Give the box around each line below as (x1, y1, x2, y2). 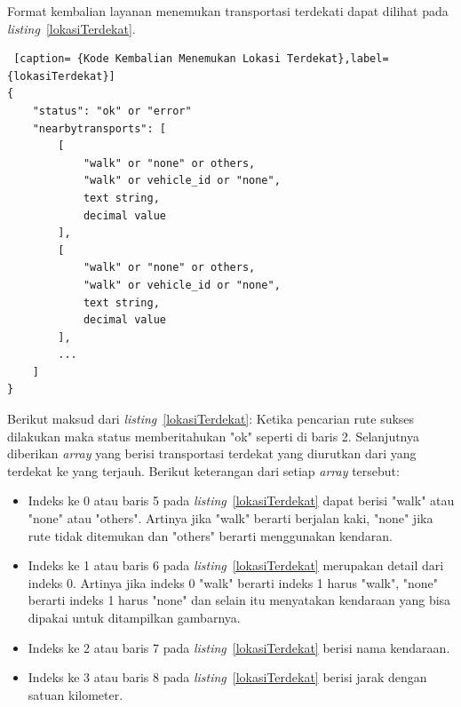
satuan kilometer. (28, 685, 123, 703)
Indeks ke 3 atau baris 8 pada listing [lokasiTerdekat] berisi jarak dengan (28, 668, 427, 687)
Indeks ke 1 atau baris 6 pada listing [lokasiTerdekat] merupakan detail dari (28, 556, 444, 575)
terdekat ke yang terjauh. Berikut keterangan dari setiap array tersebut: (7, 461, 400, 480)
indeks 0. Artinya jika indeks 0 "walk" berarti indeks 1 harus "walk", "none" (28, 573, 439, 592)
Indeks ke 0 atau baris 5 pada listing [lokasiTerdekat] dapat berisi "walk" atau (28, 491, 455, 510)
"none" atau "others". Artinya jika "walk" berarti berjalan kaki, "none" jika (28, 509, 433, 528)
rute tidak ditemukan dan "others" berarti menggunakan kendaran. (28, 526, 393, 544)
